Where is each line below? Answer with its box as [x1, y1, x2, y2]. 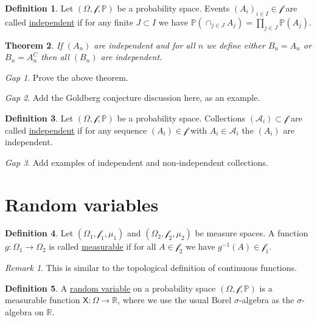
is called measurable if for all [49, 240, 156, 253]
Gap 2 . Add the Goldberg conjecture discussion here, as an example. [5, 91, 260, 104]
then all [41, 50, 69, 63]
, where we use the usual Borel [117, 293, 232, 306]
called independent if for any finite [5, 15, 133, 28]
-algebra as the [239, 293, 294, 306]
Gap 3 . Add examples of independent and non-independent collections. [5, 156, 268, 168]
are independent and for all [94, 38, 195, 51]
